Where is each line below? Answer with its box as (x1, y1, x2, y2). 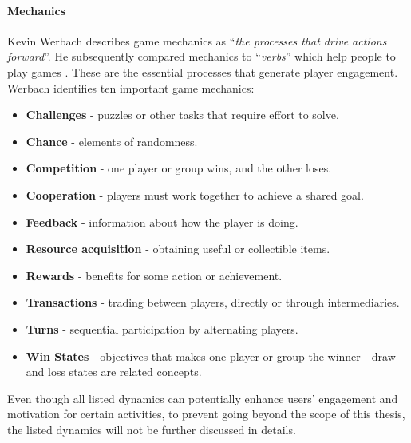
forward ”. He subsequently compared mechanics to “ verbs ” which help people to (7, 48, 396, 65)
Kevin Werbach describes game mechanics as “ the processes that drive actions (7, 32, 387, 49)
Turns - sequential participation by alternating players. (26, 320, 298, 337)
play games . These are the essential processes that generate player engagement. (7, 63, 398, 80)
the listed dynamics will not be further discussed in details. (7, 421, 296, 437)
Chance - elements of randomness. (26, 133, 198, 149)
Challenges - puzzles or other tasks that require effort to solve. (26, 106, 339, 123)
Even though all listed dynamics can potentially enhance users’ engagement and (7, 390, 398, 406)
